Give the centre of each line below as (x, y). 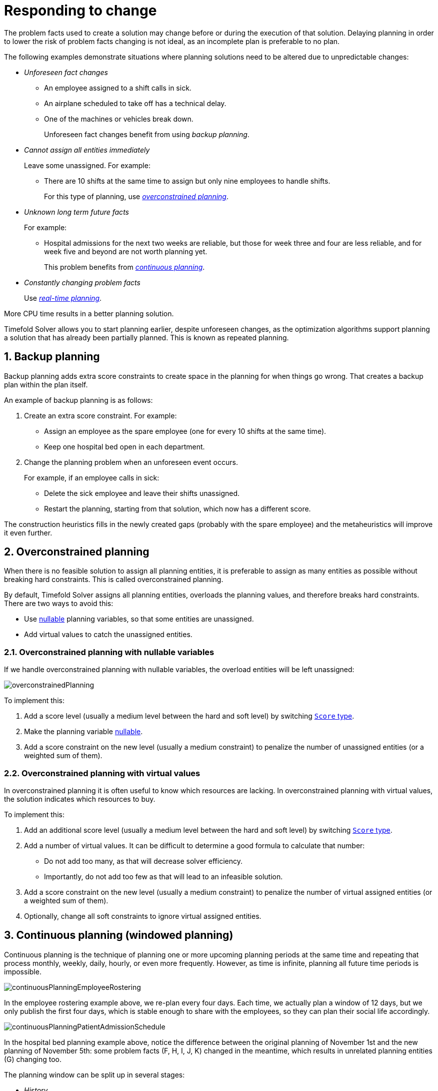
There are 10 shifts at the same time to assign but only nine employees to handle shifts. (187, 181)
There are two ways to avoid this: (59, 604)
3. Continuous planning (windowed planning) (119, 935)
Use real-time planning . (63, 298)
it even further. (28, 532)
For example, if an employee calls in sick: (92, 477)
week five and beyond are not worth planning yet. (126, 251)
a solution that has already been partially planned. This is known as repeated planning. (146, 337)
